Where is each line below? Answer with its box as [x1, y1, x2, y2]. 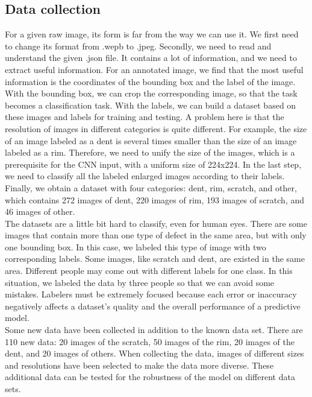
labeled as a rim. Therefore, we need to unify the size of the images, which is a [5, 146, 295, 159]
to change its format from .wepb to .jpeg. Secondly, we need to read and [5, 39, 272, 52]
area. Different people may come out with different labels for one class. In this [5, 264, 293, 277]
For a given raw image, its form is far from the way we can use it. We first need [5, 28, 299, 40]
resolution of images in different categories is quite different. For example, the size [5, 122, 307, 135]
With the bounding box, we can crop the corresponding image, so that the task [5, 87, 298, 100]
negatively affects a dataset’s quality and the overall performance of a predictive [5, 299, 301, 312]
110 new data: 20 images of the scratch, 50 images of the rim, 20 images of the [5, 335, 295, 348]
